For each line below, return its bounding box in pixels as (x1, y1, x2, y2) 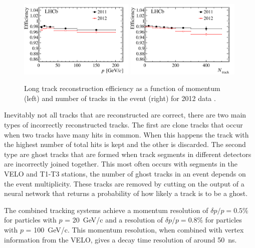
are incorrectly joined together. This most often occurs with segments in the (4, 158, 238, 169)
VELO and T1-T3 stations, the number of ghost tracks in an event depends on (4, 168, 246, 178)
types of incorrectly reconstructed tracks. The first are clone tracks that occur (4, 119, 243, 129)
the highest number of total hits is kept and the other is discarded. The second (4, 139, 246, 149)
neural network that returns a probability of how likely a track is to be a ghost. (4, 188, 248, 198)
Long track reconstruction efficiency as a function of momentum (24, 83, 220, 93)
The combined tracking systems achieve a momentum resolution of (4, 204, 208, 215)
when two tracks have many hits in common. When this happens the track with (4, 129, 249, 139)
